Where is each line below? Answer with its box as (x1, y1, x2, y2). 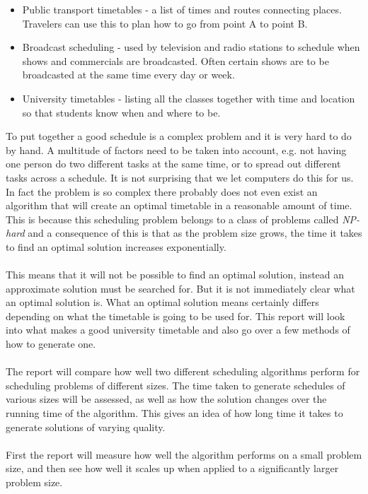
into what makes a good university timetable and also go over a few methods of (6, 322, 350, 337)
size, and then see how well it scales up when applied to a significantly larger (6, 461, 339, 476)
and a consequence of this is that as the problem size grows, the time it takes (28, 225, 362, 240)
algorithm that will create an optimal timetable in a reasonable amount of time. (6, 198, 352, 213)
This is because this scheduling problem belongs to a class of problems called (6, 211, 339, 226)
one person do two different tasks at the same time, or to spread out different (6, 156, 341, 171)
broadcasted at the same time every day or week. (22, 67, 235, 82)
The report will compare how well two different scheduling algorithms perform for (6, 364, 360, 379)
